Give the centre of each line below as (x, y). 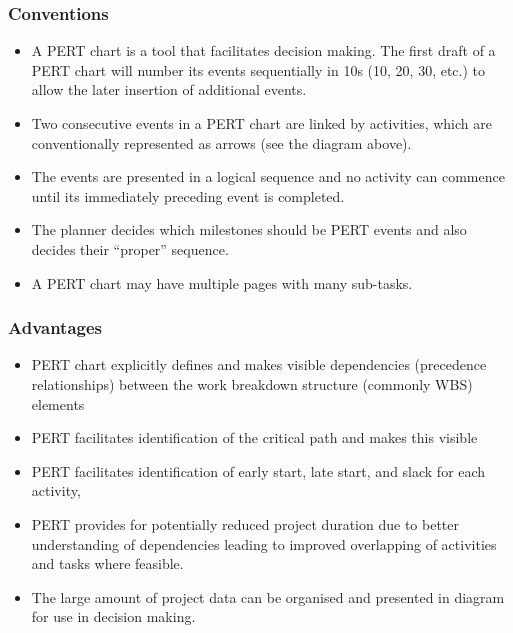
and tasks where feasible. (107, 563)
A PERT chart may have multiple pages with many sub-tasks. (222, 282)
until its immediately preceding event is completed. (188, 195)
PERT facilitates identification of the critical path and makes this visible (254, 437)
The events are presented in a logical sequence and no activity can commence (268, 176)
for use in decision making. (113, 616)
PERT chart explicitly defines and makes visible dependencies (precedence (259, 364)
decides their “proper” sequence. (130, 248)
